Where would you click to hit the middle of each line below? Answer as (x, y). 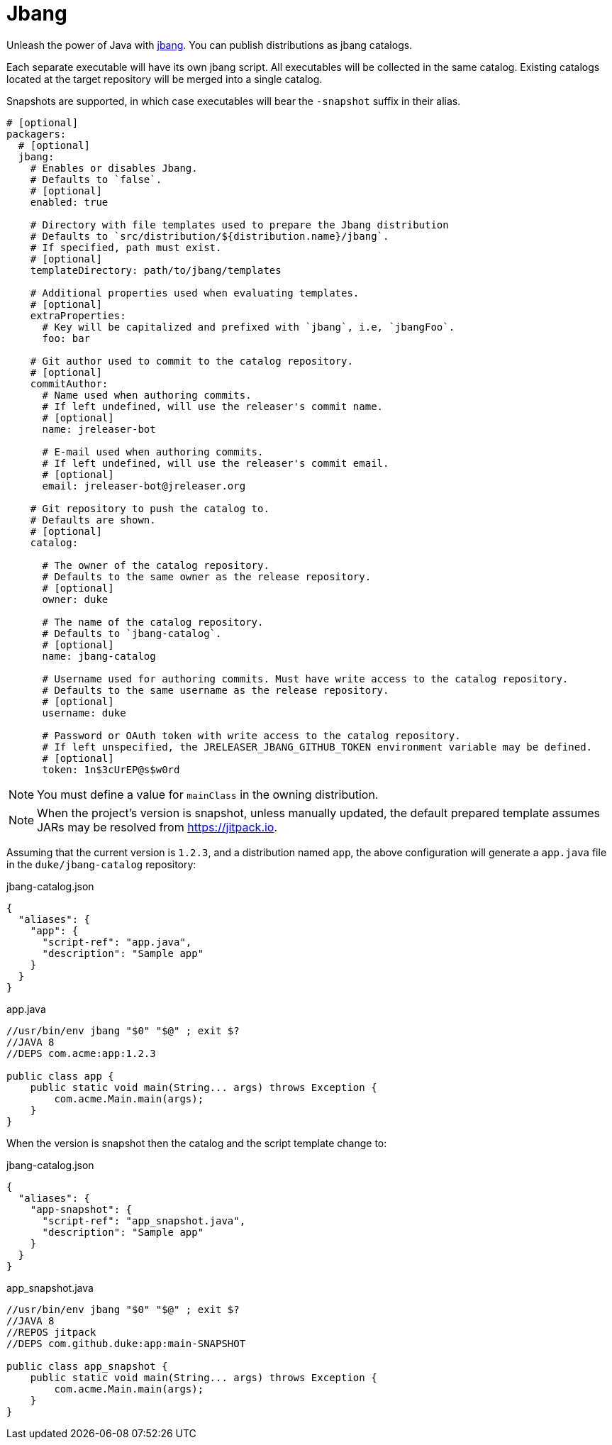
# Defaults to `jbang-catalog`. (132, 633)
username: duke (84, 713)
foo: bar (66, 338)
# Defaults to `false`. (96, 179)
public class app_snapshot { (87, 1366)
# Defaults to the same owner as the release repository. (207, 576)
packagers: (37, 134)
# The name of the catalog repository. (153, 622)
